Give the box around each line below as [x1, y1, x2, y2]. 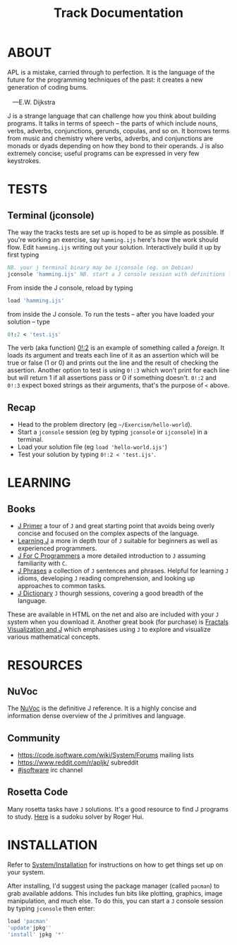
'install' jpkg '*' [7, 931, 65, 938]
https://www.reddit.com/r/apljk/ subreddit [17, 758, 139, 767]
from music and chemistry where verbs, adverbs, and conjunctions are [7, 134, 214, 142]
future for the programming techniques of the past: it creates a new [7, 75, 203, 84]
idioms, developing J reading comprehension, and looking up [17, 574, 195, 583]
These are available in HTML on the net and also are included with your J [7, 610, 219, 618]
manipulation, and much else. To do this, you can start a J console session [7, 896, 224, 905]
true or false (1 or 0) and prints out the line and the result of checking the [7, 358, 219, 367]
